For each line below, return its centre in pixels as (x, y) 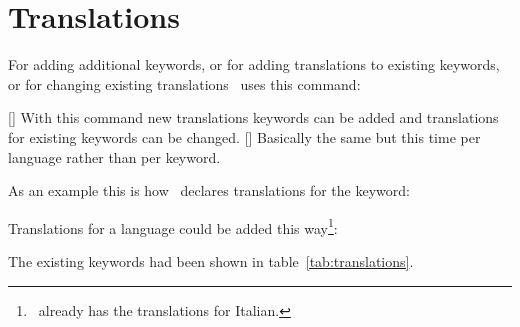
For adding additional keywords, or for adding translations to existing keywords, (254, 64)
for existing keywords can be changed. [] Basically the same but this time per (244, 136)
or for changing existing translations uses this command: (184, 83)
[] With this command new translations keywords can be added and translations (253, 117)
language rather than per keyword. (114, 156)
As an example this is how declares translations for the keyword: (209, 190)
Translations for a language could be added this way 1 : (173, 226)
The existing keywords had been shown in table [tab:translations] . (211, 260)
